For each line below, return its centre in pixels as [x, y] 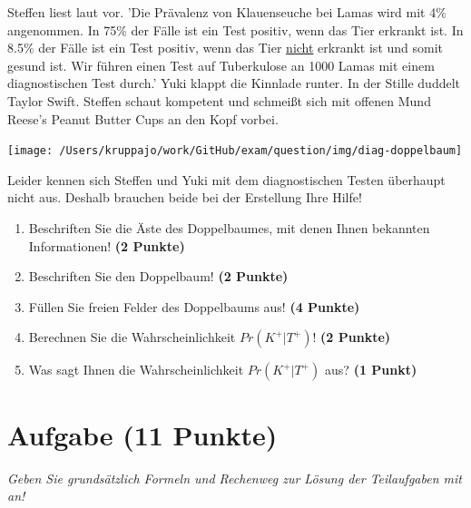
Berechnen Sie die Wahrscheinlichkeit [132, 337]
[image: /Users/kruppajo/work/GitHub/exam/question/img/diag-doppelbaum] [235, 151]
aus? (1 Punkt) [371, 370]
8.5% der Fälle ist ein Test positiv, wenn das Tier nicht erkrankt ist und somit [226, 48]
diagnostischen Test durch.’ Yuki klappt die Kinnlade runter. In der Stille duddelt [234, 83]
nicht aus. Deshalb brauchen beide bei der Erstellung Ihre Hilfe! [185, 197]
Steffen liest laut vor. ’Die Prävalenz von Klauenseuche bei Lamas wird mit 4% [227, 12]
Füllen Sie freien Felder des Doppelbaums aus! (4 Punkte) [194, 306]
